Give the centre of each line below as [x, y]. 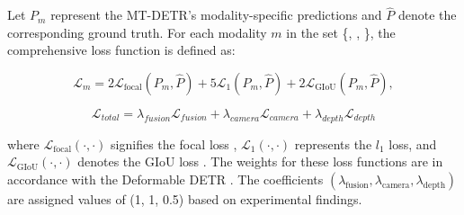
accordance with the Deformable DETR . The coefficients [165, 179]
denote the [427, 15]
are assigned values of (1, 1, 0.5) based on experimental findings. [185, 198]
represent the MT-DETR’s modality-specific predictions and [216, 15]
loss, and [413, 143]
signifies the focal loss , [174, 143]
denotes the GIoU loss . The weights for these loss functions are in [260, 161]
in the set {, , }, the [341, 32]
